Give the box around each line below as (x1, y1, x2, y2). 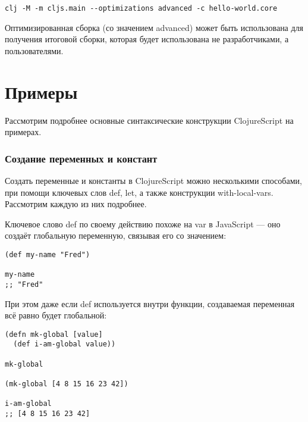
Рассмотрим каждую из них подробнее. (5, 198, 147, 210)
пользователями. (5, 44, 64, 57)
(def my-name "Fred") (5, 250, 90, 259)
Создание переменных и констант (5, 151, 158, 165)
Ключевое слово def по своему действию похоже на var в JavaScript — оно (5, 217, 281, 230)
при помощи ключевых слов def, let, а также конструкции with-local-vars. (5, 186, 274, 198)
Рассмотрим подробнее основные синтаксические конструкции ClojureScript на (5, 114, 294, 126)
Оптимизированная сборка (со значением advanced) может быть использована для (5, 21, 304, 33)
